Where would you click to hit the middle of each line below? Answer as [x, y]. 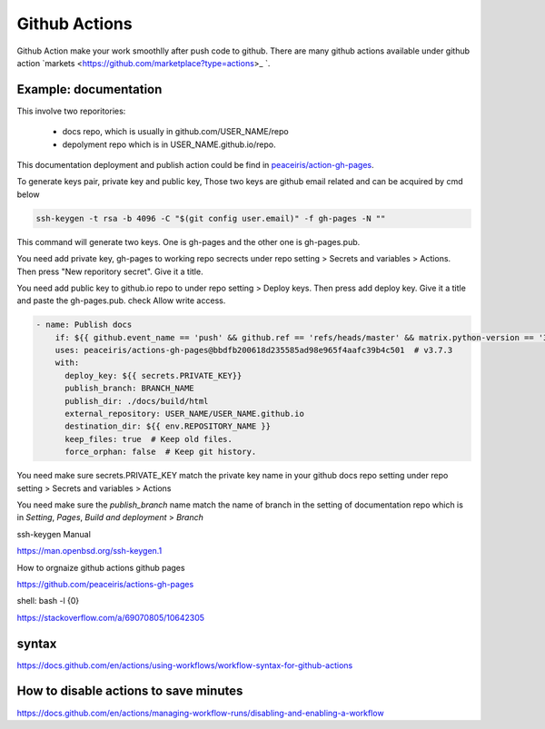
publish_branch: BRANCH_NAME [129, 389]
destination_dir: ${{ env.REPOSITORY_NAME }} [168, 426]
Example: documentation [89, 89]
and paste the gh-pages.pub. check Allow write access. [121, 300]
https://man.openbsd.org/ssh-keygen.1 [89, 551]
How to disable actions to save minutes [130, 691]
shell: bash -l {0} [48, 601]
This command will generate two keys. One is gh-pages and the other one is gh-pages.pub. [188, 241]
